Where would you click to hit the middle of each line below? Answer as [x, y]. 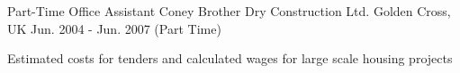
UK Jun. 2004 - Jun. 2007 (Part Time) [114, 28]
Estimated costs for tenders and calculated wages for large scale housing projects [230, 58]
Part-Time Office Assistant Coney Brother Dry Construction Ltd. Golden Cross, [229, 11]
